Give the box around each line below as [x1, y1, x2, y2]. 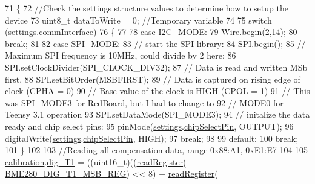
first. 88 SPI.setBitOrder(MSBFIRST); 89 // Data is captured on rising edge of [5, 72, 300, 85]
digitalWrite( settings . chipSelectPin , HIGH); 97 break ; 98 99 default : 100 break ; [5, 132, 299, 144]
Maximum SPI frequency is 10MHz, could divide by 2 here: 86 [5, 49, 236, 62]
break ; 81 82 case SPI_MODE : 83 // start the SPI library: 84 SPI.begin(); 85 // [5, 37, 306, 49]
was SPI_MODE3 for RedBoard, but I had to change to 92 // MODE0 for [5, 96, 283, 109]
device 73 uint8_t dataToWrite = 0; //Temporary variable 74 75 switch [5, 13, 272, 26]
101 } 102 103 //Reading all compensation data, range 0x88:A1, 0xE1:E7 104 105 [5, 144, 308, 156]
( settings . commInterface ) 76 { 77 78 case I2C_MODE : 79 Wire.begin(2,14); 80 [5, 25, 297, 38]
